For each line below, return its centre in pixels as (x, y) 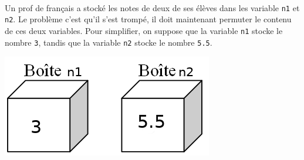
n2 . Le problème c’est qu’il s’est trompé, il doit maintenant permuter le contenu (148, 19)
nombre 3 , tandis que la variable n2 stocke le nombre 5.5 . (109, 42)
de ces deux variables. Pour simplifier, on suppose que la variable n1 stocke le (144, 30)
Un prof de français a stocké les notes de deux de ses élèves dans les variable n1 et (152, 7)
